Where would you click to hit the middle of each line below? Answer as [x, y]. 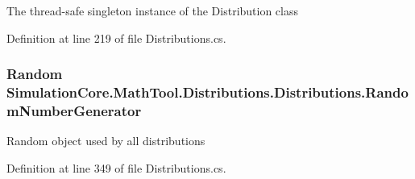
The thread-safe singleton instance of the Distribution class [153, 10]
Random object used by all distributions [106, 141]
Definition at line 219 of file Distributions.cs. [116, 37]
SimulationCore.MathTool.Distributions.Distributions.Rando [207, 92]
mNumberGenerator [74, 110]
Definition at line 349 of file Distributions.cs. [116, 167]
